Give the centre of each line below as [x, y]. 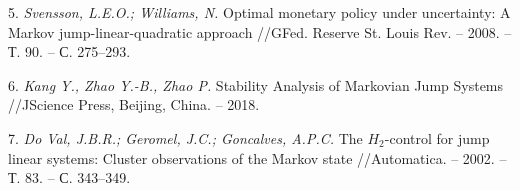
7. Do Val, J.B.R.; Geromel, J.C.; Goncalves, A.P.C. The [185, 137]
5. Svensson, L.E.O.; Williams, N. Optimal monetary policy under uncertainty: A [259, 12]
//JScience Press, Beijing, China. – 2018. [134, 104]
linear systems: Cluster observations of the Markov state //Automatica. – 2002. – [257, 157]
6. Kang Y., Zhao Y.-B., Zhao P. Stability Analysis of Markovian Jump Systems [256, 84]
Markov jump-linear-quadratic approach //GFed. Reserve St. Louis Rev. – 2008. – [260, 31]
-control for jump [437, 137]
